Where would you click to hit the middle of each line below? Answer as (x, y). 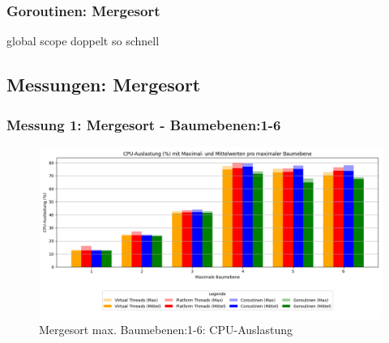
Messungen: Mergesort (104, 85)
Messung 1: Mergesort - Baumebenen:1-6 (144, 124)
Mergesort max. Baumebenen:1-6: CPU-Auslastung (166, 330)
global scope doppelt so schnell (83, 41)
